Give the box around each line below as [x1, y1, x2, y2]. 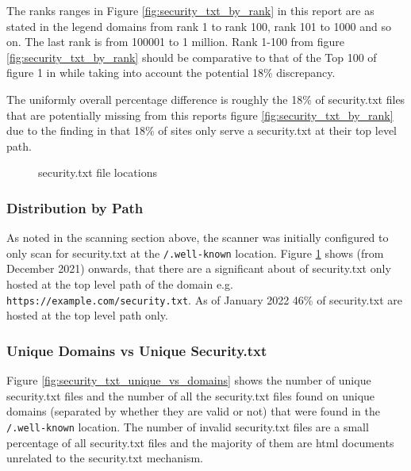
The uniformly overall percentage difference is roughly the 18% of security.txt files [6, 90, 405, 107]
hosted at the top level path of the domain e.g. [6, 276, 233, 292]
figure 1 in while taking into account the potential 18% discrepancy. [6, 64, 336, 81]
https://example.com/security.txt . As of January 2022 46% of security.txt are [6, 291, 403, 308]
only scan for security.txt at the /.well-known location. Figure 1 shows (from [6, 244, 384, 261]
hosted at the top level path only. [6, 307, 168, 324]
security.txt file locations [38, 164, 157, 181]
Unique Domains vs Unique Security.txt [6, 340, 267, 360]
